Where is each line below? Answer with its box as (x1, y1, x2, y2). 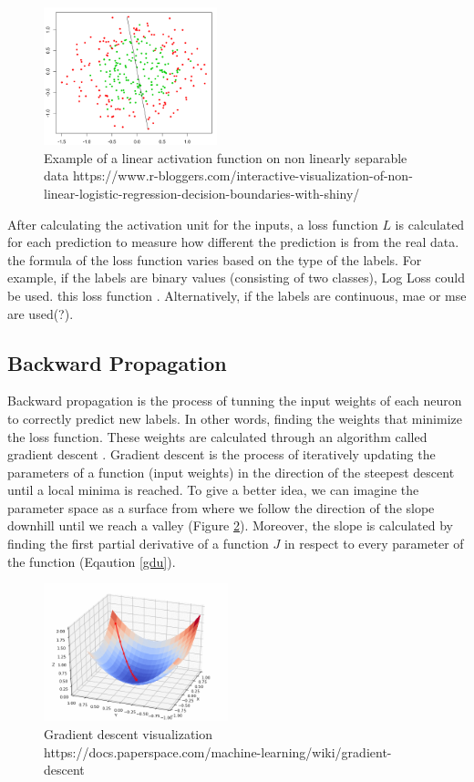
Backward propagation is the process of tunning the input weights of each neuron (7, 391, 462, 410)
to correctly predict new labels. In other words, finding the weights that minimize (7, 408, 462, 427)
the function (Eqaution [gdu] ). (7, 551, 176, 571)
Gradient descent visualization (44, 725, 213, 744)
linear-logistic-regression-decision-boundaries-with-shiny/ (44, 183, 360, 202)
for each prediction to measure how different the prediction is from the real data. (7, 232, 459, 252)
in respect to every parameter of (283, 534, 464, 553)
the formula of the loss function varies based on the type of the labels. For (7, 250, 422, 269)
